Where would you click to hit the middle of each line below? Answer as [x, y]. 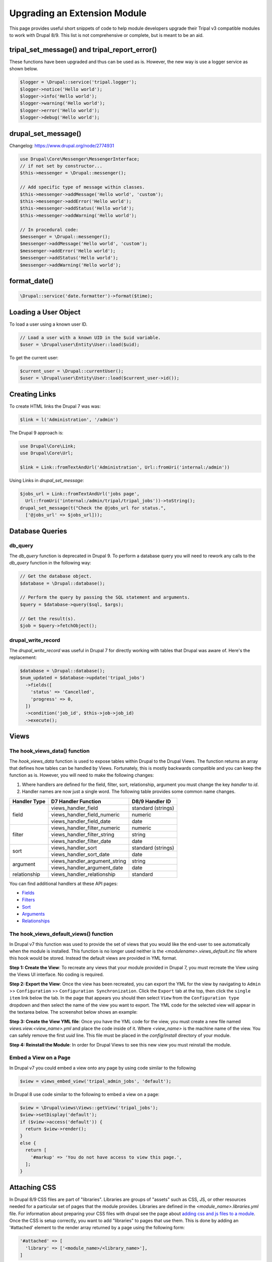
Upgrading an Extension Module [78, 13]
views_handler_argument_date [87, 867]
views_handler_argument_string [89, 861]
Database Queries [38, 531]
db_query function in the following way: [50, 563]
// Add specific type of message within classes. [82, 187]
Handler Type [29, 801]
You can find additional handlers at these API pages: [63, 883]
